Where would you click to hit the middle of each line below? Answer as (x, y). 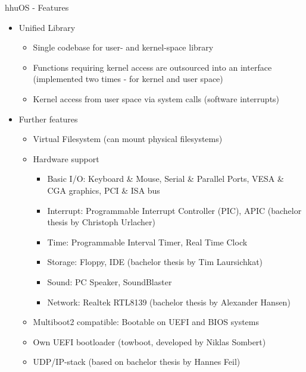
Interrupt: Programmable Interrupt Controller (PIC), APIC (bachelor (174, 210)
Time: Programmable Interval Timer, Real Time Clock (147, 242)
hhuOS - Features (37, 7)
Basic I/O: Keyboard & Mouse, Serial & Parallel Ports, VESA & (166, 179)
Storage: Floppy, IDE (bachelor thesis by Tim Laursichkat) (155, 262)
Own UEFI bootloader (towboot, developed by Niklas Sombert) (149, 341)
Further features (48, 119)
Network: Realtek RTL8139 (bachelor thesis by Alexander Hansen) (169, 302)
